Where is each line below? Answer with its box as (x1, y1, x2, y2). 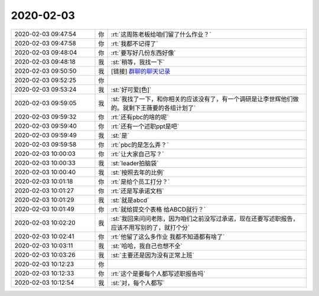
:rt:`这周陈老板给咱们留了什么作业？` (110, 30, 211, 38)
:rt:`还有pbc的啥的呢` (110, 113, 169, 121)
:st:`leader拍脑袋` (110, 159, 159, 167)
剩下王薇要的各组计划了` (128, 103, 196, 112)
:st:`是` (110, 131, 130, 139)
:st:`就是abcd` (110, 196, 149, 204)
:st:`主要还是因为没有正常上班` (110, 251, 195, 259)
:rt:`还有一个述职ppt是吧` (110, 122, 180, 130)
